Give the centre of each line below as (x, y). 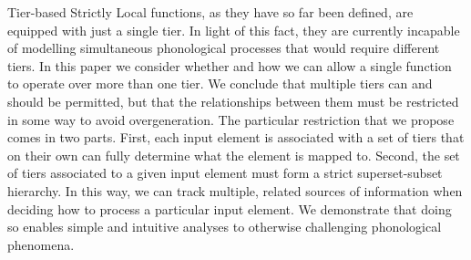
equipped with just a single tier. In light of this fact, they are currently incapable (234, 30)
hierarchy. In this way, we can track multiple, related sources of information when (235, 190)
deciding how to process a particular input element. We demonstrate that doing (230, 208)
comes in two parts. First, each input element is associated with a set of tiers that (236, 137)
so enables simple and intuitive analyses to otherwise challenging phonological (225, 227)
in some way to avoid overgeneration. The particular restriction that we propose (231, 119)
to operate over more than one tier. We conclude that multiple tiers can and (220, 83)
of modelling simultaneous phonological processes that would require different (224, 48)
